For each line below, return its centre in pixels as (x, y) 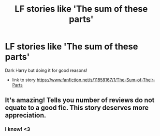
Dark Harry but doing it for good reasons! (46, 70)
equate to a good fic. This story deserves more (77, 108)
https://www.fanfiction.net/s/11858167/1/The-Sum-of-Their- (96, 80)
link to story (24, 80)
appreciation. (26, 115)
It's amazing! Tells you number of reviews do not (80, 100)
